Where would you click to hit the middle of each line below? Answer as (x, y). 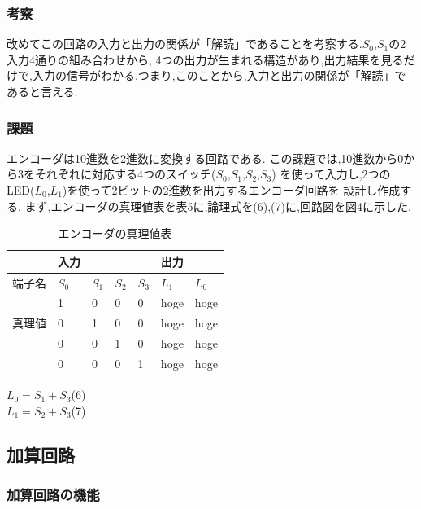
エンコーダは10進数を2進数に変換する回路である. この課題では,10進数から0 (205, 158)
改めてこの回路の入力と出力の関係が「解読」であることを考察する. (184, 44)
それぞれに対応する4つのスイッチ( (125, 174)
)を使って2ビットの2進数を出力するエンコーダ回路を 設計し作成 (231, 190)
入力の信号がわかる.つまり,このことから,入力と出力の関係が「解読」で (219, 75)
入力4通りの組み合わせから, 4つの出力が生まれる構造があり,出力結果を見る (205, 59)
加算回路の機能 (53, 494)
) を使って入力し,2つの (331, 174)
